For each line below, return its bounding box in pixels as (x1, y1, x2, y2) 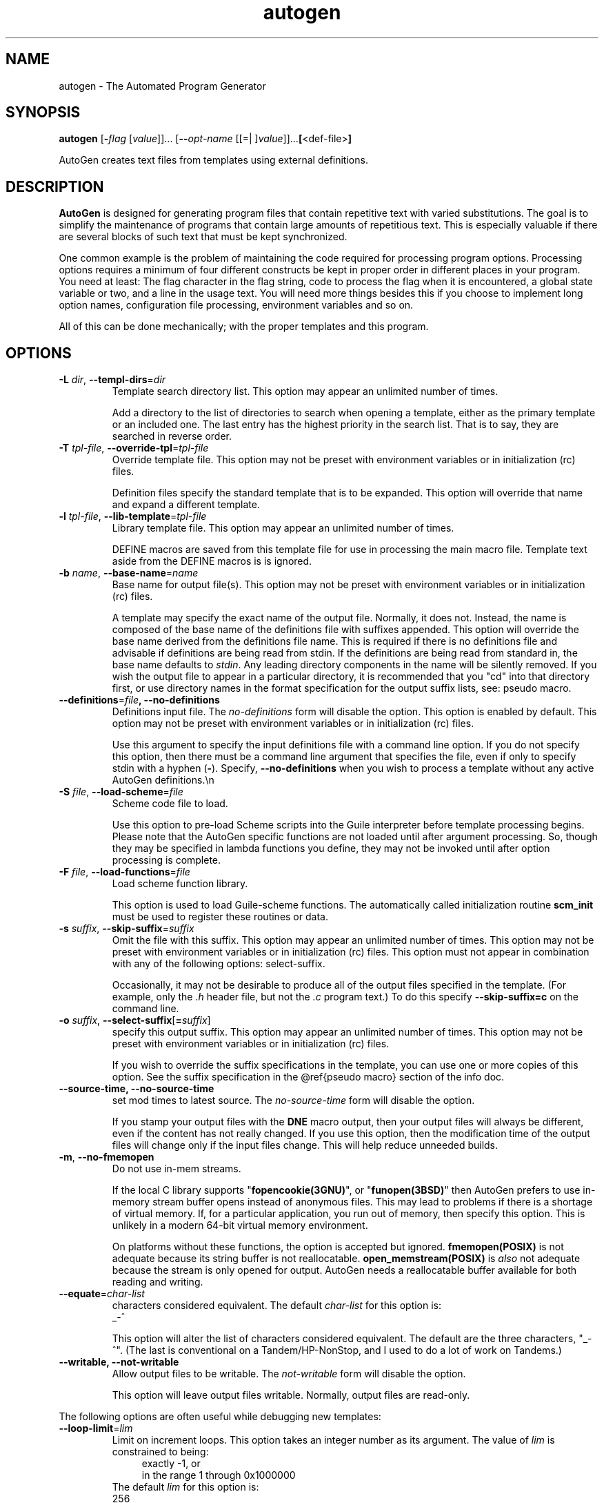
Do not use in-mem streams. (112, 1163, 241, 1175)
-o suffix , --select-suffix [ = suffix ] (59, 1014, 211, 1027)
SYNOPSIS (6, 104, 81, 122)
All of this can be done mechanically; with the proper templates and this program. (59, 320, 429, 333)
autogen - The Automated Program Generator (59, 79, 266, 92)
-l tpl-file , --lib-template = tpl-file (59, 510, 207, 523)
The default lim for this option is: (112, 1481, 259, 1493)
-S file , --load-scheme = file (59, 786, 183, 798)
